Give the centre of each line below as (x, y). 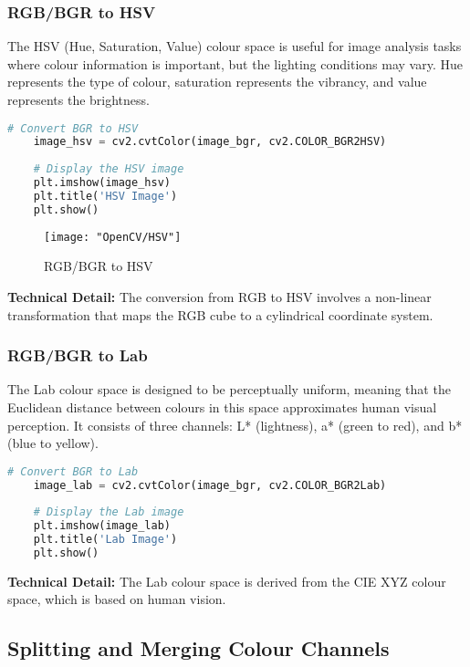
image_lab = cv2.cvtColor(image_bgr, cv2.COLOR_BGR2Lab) (210, 485)
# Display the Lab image (109, 512)
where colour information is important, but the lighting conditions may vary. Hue (235, 63)
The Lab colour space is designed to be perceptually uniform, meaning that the (229, 389)
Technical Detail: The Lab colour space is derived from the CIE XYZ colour (227, 581)
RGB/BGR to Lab (78, 355)
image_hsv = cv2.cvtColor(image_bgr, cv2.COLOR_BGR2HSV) (210, 142)
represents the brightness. (78, 99)
